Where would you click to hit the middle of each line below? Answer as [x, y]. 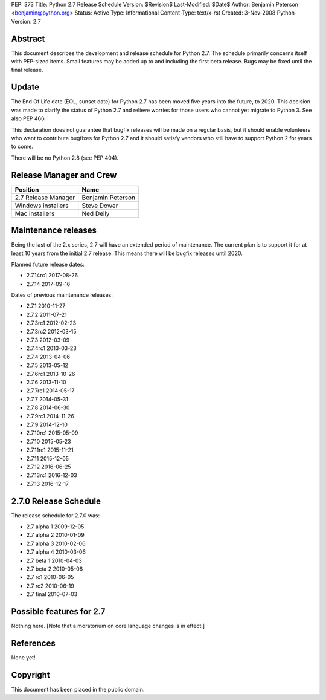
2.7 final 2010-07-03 [52, 594]
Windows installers [42, 206]
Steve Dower [100, 206]
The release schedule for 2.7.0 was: [55, 515]
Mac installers [35, 213]
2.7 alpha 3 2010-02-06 [56, 543]
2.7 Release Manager [45, 198]
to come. [22, 147]
